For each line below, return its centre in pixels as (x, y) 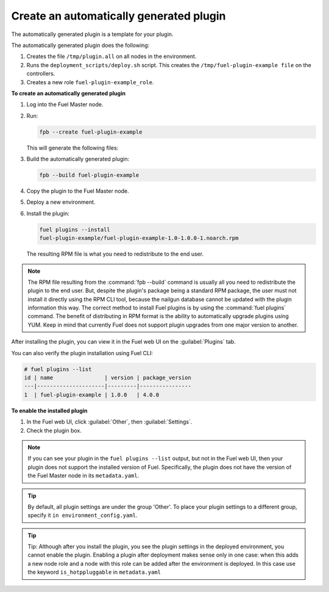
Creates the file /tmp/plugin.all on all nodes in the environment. (111, 56)
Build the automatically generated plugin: (78, 159)
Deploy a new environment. (61, 202)
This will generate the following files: (73, 148)
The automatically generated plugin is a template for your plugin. (92, 34)
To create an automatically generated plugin (69, 93)
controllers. (41, 74)
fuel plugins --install (75, 229)
